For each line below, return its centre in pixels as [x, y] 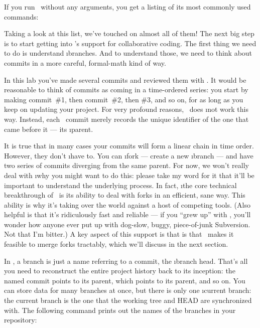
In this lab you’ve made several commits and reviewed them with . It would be [125, 79]
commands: [21, 16]
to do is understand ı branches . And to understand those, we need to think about [128, 53]
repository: [21, 320]
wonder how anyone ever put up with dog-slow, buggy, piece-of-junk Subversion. [127, 224]
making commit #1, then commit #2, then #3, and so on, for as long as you [124, 99]
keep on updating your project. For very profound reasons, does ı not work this [126, 109]
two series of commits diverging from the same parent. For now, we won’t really [126, 165]
